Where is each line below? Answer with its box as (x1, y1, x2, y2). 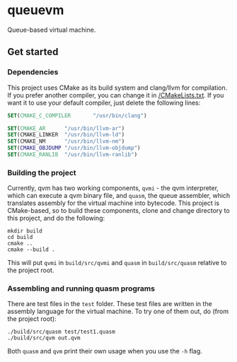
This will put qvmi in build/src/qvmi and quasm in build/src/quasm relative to (7, 259, 227, 267)
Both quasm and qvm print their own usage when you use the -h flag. (7, 347, 203, 356)
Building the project (7, 168, 76, 177)
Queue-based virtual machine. (7, 25, 96, 34)
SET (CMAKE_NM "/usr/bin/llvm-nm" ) (7, 138, 125, 145)
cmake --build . (7, 246, 55, 253)
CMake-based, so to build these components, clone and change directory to (7, 206, 230, 215)
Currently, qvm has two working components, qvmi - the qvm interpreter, (7, 184, 219, 192)
